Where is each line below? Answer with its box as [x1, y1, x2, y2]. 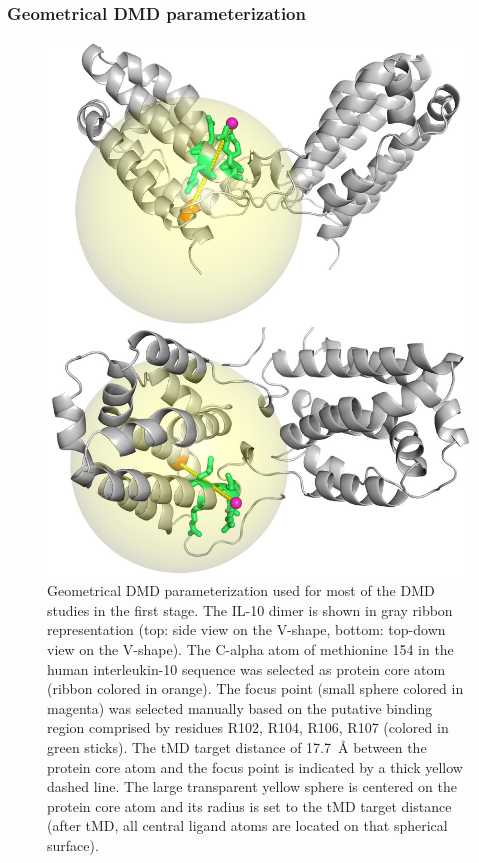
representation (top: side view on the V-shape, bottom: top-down [47, 619, 446, 640]
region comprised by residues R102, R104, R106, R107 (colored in [47, 717, 449, 738]
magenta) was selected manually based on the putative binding [47, 697, 433, 718]
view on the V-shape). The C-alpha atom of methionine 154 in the [47, 638, 454, 659]
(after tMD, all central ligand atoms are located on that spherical [47, 815, 448, 836]
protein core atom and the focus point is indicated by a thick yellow [47, 756, 463, 777]
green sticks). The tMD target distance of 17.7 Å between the [47, 736, 427, 757]
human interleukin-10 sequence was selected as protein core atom [47, 658, 446, 679]
